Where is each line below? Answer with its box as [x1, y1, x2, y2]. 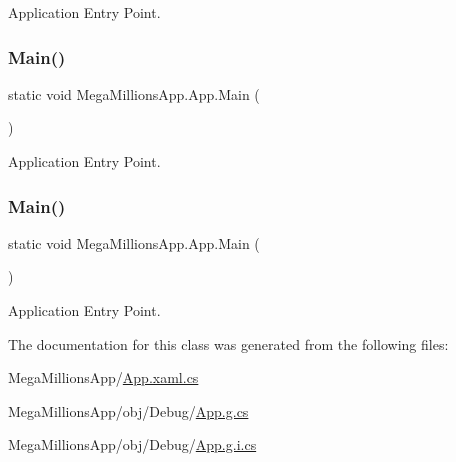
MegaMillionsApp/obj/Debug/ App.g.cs [8, 400, 249, 421]
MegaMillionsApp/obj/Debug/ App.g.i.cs [8, 434, 257, 455]
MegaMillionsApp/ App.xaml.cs [8, 367, 199, 388]
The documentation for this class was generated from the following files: [8, 333, 449, 354]
